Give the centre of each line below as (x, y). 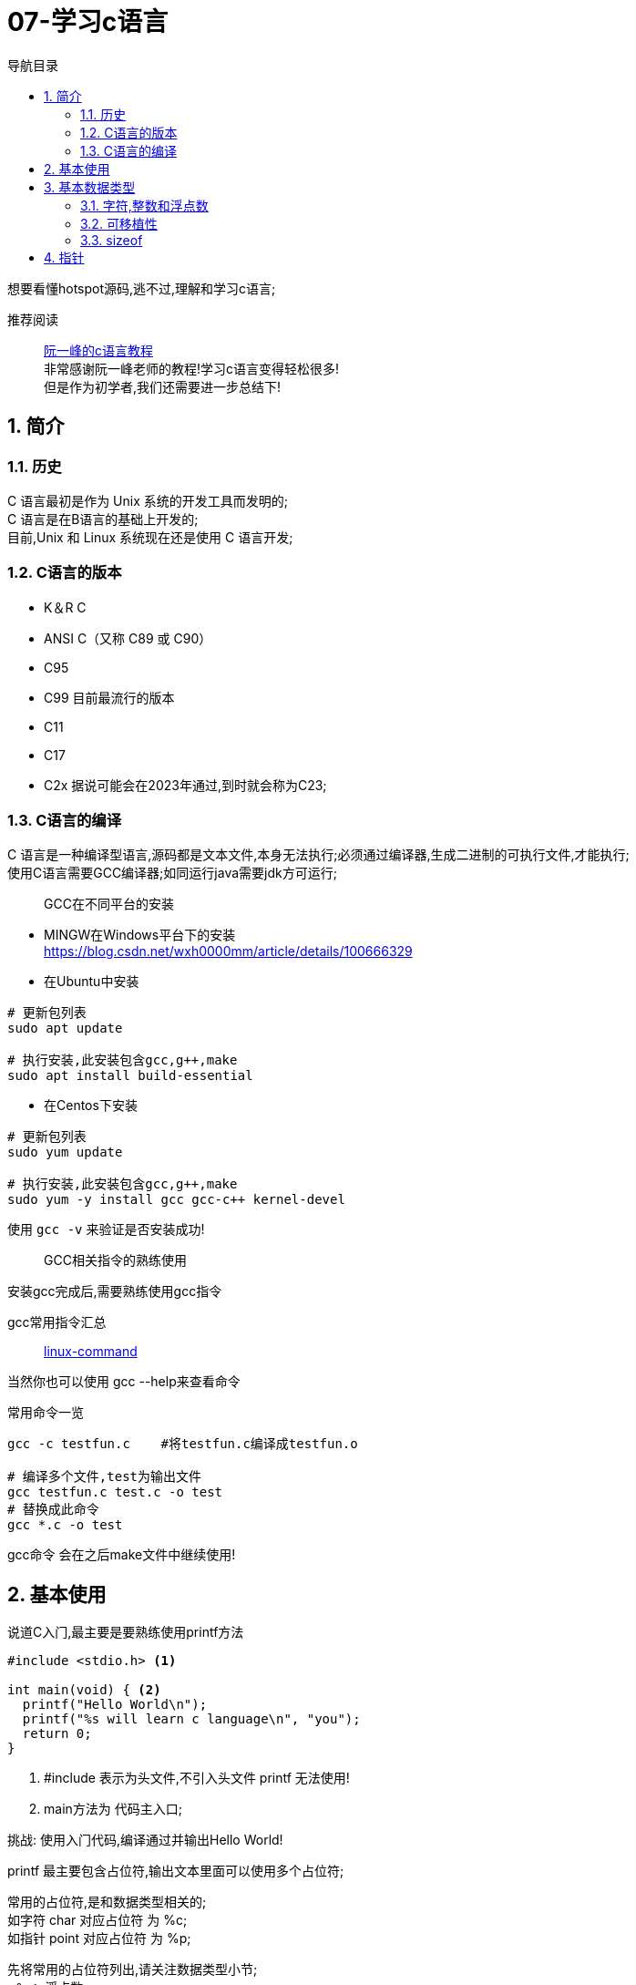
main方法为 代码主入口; (113, 1809)
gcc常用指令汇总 (57, 1322)
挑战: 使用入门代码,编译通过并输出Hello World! (145, 1840)
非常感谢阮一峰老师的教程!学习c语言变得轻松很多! (192, 368)
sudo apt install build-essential (130, 1076)
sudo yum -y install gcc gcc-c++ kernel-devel (176, 1200)
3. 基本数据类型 (90, 187)
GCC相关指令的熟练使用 (115, 1260)
